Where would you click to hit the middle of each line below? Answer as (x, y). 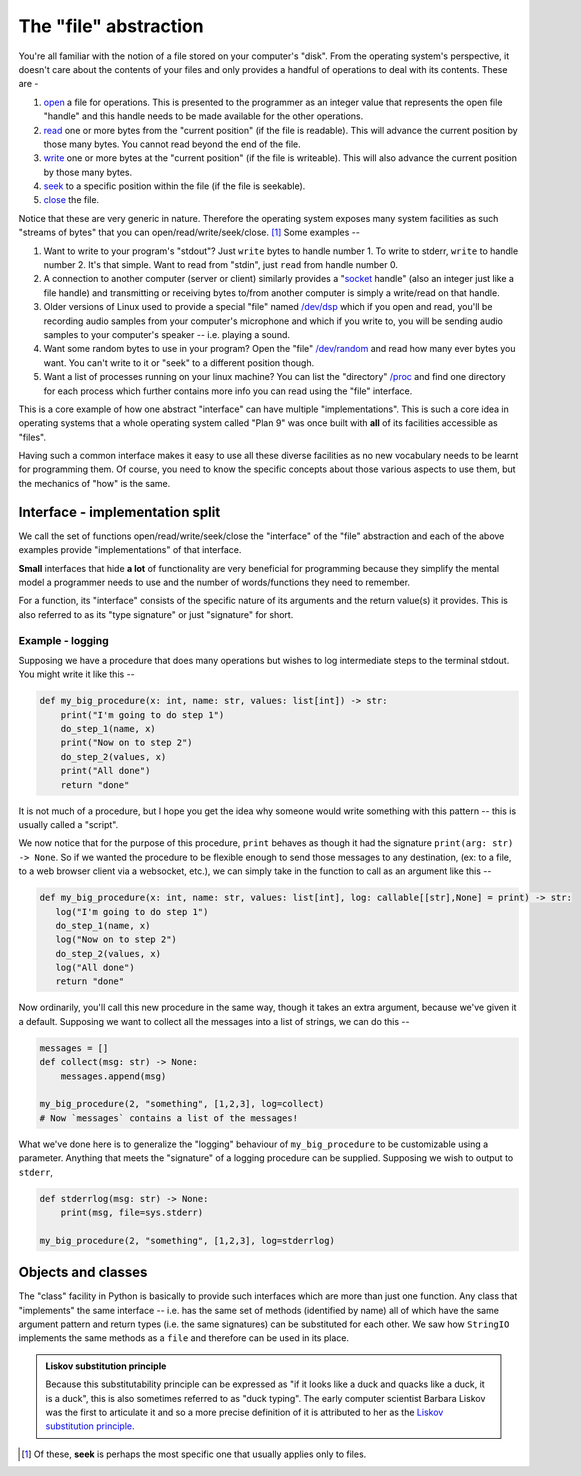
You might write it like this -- (76, 674)
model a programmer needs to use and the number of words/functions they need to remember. (214, 582)
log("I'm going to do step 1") (132, 911)
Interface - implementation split (119, 511)
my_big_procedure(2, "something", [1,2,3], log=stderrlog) (187, 1240)
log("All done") (95, 968)
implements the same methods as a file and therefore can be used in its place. (184, 1338)
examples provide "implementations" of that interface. (130, 550)
